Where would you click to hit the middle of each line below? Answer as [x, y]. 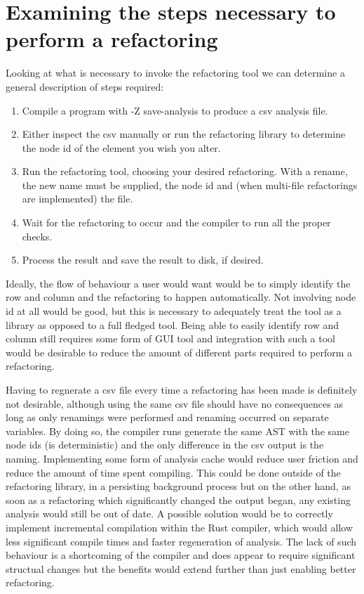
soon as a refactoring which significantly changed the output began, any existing [178, 499]
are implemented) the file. [77, 199]
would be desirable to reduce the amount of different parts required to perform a [179, 352]
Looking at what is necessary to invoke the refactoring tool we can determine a [175, 73]
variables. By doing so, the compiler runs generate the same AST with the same [177, 431]
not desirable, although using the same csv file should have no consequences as [174, 403]
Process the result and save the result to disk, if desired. [143, 260]
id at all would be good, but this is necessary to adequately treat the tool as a [174, 311]
